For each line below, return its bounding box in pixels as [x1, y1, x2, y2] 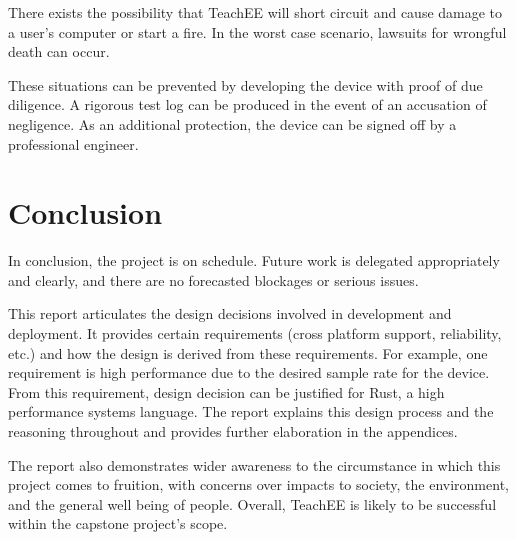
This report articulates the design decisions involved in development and [8, 303, 452, 324]
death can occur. [8, 41, 110, 62]
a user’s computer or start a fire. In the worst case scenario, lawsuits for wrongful [8, 21, 507, 42]
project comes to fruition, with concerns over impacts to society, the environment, [8, 474, 509, 495]
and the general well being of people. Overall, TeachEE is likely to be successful [8, 493, 497, 514]
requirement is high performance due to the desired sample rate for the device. [8, 362, 490, 383]
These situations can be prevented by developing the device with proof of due [8, 74, 483, 95]
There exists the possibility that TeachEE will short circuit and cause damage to [8, 2, 503, 22]
